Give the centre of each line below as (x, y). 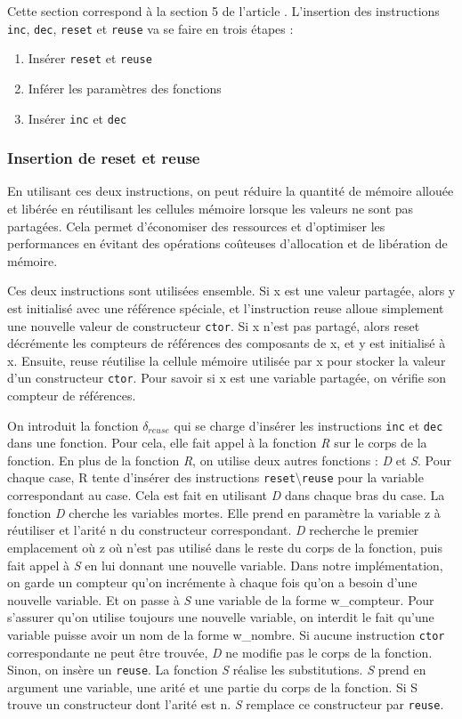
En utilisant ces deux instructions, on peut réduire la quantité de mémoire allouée (231, 191)
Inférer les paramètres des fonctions (125, 88)
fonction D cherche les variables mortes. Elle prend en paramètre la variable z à (224, 512)
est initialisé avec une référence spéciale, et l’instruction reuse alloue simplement (226, 307)
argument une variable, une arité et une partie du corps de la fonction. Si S (213, 687)
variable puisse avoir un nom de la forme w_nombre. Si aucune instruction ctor (226, 634)
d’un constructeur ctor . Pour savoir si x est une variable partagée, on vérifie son (227, 378)
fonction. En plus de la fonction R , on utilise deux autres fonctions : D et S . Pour (229, 460)
